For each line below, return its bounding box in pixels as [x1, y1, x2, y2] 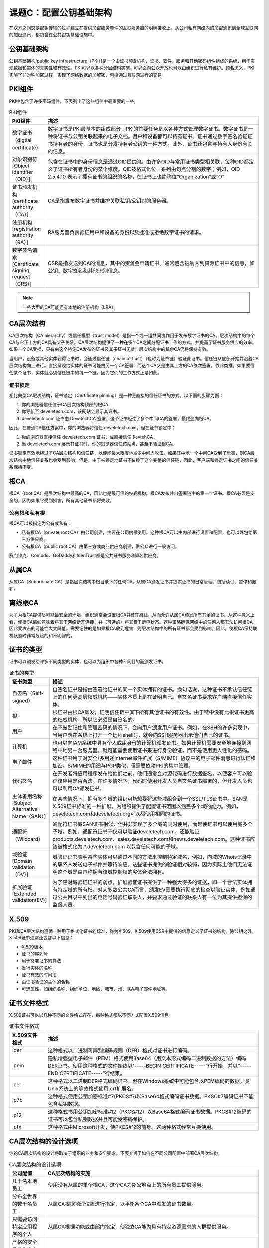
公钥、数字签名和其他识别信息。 [47, 267, 123, 274]
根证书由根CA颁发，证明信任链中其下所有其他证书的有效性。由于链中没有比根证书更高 [52, 709, 254, 716]
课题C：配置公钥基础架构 [9, 7, 112, 18]
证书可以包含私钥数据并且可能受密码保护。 [47, 1116, 148, 1123]
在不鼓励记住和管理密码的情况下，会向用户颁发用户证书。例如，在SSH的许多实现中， [52, 724, 253, 731]
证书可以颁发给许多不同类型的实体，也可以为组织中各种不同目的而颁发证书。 [9, 659, 166, 665]
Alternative [12, 806, 38, 813]
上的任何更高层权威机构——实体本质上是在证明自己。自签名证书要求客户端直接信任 [52, 694, 247, 701]
